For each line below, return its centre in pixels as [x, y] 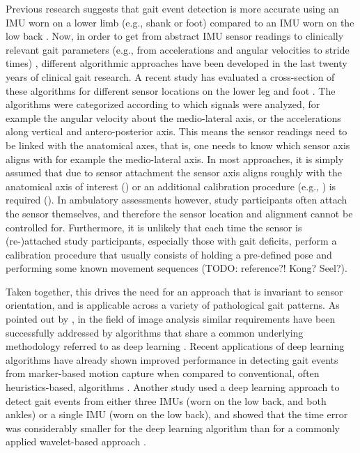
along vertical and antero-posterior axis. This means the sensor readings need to [177, 131]
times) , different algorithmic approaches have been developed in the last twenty [177, 63]
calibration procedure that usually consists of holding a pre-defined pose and [169, 254]
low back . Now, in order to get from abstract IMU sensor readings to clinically [175, 36]
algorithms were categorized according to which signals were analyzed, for [163, 104]
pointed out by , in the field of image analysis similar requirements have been [171, 319]
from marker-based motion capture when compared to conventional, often [163, 373]
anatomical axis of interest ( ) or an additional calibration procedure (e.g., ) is [171, 186]
